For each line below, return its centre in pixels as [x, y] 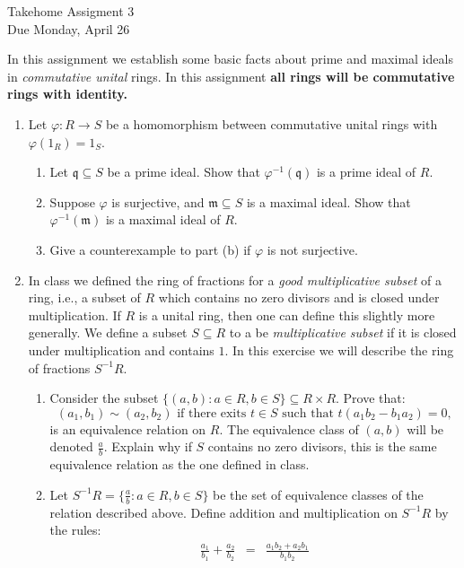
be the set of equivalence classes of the [318, 494]
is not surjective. [312, 249]
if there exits [212, 413]
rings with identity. [67, 94]
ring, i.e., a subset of [84, 297]
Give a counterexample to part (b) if [150, 249]
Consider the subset [104, 398]
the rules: [75, 530]
